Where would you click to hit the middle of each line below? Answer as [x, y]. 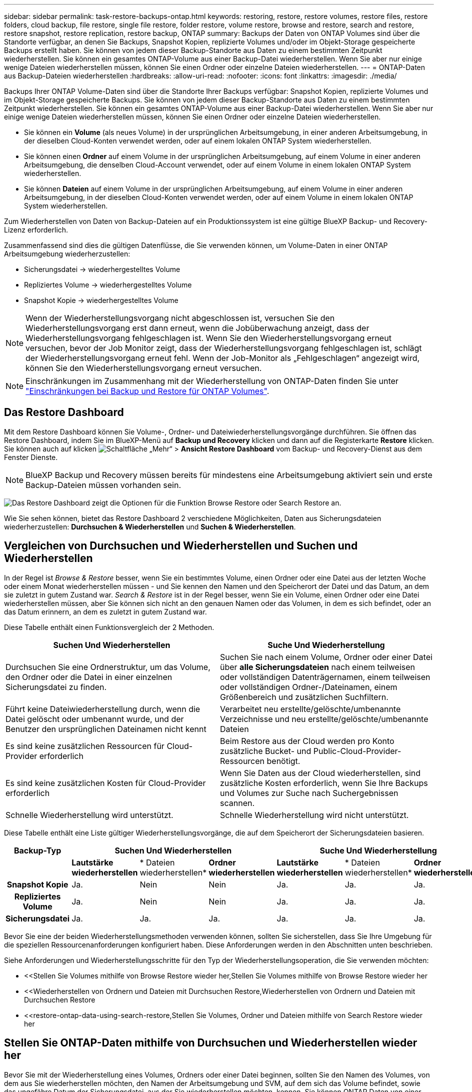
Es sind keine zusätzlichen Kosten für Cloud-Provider [106, 783]
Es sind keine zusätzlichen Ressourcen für [85, 746]
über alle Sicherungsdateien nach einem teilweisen [317, 667]
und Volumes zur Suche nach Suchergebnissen [309, 793]
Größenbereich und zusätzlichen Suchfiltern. [304, 697]
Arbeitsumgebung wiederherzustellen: [67, 254]
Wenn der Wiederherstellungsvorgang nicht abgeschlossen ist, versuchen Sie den [180, 318]
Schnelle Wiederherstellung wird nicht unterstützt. [314, 815]
